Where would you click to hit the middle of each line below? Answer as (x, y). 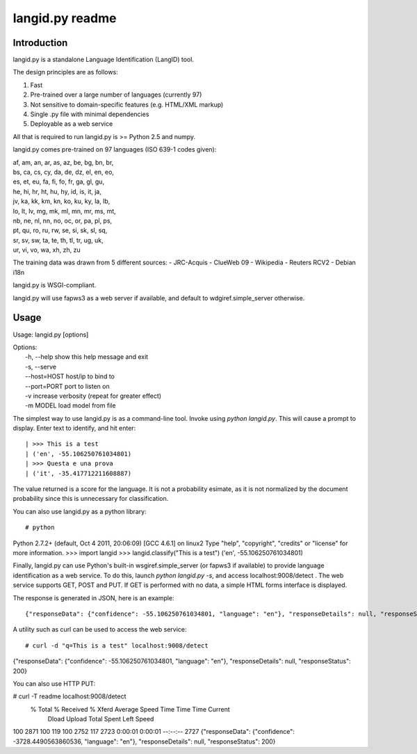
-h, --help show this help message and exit (87, 357)
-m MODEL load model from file (71, 406)
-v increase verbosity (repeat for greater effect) (93, 396)
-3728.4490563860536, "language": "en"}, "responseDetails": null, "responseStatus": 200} (144, 741)
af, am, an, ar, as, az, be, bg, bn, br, (63, 162)
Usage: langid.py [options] (51, 335)
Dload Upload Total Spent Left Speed (101, 719)
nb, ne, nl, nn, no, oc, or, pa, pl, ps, (63, 220)
